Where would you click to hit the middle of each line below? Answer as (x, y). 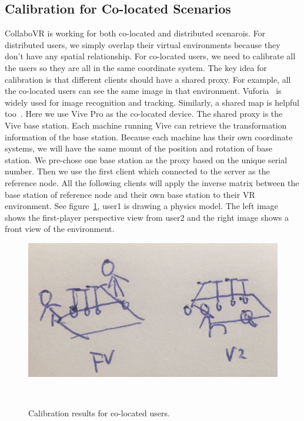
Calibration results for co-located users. (99, 413)
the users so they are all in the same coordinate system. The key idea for (136, 67)
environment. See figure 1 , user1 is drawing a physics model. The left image (141, 206)
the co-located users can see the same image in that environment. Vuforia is (143, 91)
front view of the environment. (60, 229)
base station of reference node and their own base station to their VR (130, 194)
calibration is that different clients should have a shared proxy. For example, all (148, 79)
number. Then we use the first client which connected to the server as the (137, 171)
